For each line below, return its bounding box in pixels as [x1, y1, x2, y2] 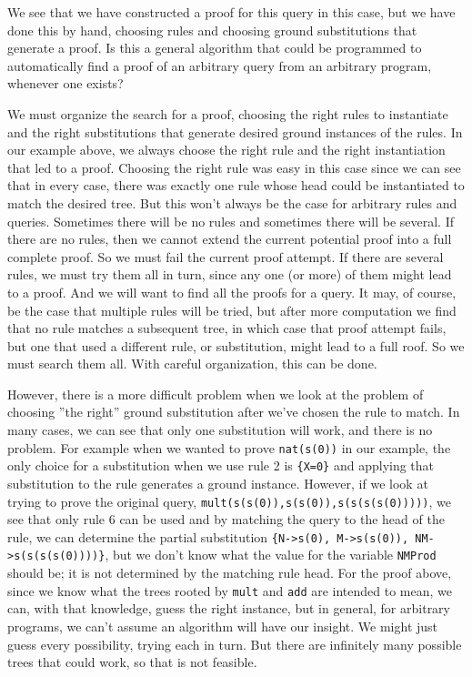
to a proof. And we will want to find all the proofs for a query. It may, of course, [7, 282, 457, 301]
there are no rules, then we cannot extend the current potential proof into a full [7, 229, 452, 248]
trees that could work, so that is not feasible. [7, 652, 257, 672]
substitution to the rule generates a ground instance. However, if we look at [7, 473, 428, 492]
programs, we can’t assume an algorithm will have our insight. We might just [7, 616, 438, 635]
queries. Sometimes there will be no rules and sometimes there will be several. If [7, 211, 454, 230]
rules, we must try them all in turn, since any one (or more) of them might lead [7, 265, 452, 284]
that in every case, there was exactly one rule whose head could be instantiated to [7, 176, 465, 195]
